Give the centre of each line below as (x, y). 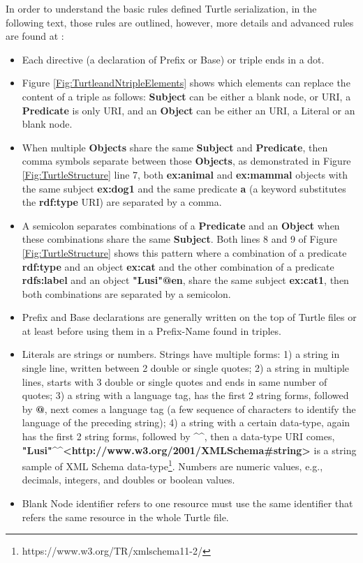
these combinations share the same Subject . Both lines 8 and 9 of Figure (180, 239)
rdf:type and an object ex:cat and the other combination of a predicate (178, 266)
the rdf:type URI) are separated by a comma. (122, 202)
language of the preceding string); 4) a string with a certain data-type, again (186, 422)
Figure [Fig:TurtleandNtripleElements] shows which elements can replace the (186, 83)
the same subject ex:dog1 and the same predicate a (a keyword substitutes (184, 188)
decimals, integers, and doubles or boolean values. (128, 480)
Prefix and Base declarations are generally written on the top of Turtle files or (189, 317)
